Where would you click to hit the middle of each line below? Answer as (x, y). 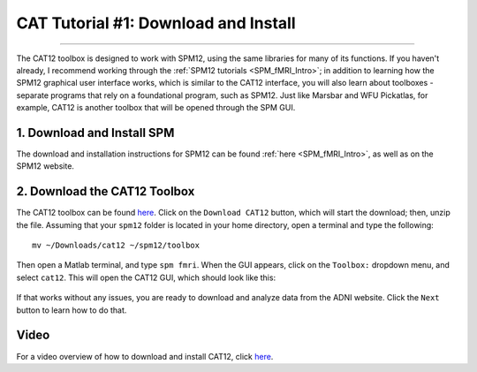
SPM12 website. (45, 166)
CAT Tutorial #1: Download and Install (156, 23)
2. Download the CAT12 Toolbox (106, 191)
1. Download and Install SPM (95, 133)
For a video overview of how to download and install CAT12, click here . (145, 356)
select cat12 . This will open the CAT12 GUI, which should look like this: (146, 277)
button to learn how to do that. (72, 310)
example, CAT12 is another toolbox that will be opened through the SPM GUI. (156, 108)
